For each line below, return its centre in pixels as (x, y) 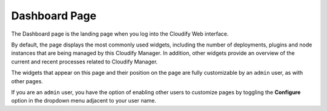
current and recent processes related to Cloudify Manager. (84, 62)
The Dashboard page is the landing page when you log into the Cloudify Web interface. (120, 34)
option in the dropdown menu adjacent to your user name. (84, 101)
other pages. (27, 81)
